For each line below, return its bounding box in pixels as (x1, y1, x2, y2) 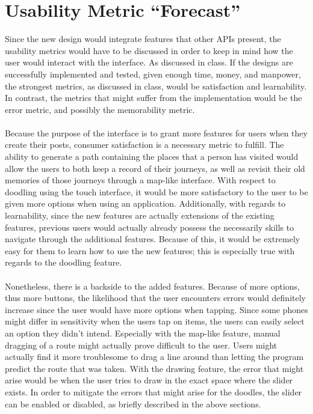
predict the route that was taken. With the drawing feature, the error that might (5, 362, 304, 374)
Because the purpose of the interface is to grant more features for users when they (5, 126, 308, 139)
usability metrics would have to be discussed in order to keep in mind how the (5, 44, 293, 56)
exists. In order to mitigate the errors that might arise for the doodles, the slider (5, 385, 302, 398)
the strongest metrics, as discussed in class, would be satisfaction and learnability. (5, 79, 307, 92)
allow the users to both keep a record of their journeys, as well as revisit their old (5, 162, 305, 174)
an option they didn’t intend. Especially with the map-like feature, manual (5, 326, 280, 339)
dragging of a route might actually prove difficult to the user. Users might (5, 338, 277, 351)
